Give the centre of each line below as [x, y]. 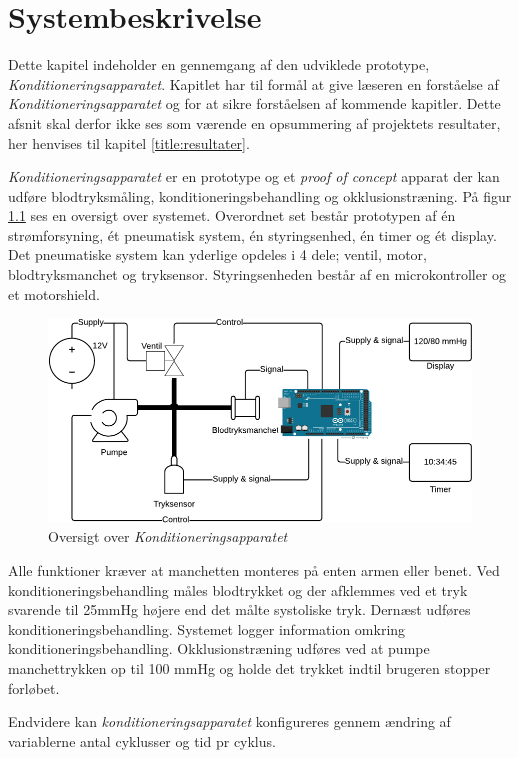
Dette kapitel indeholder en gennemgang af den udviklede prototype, [219, 64]
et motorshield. [54, 293]
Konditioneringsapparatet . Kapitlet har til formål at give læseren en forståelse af [253, 83]
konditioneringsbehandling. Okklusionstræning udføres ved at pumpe [219, 648]
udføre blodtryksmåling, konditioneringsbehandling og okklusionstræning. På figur [260, 195]
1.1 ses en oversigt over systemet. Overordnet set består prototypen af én [232, 215]
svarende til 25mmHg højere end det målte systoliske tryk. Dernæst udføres [239, 609]
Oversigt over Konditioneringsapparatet [168, 536]
